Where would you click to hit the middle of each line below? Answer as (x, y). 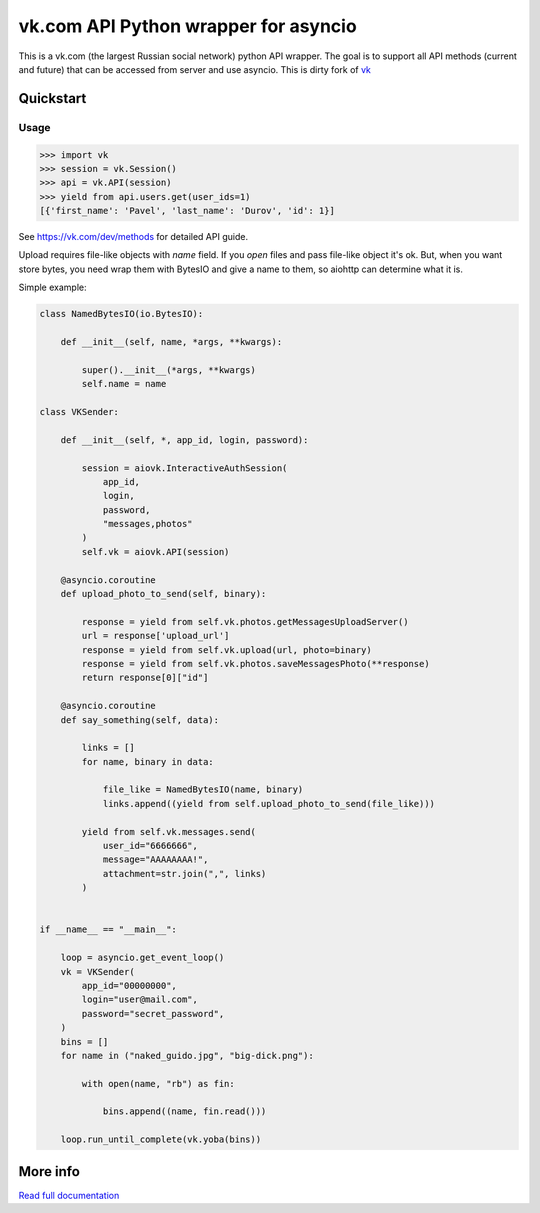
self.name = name (124, 384)
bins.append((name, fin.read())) (184, 1111)
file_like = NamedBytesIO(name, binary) (203, 789)
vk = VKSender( (97, 971)
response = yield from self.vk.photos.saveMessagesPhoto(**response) (255, 663)
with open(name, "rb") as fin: (158, 1083)
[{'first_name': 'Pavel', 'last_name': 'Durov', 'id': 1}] (187, 211)
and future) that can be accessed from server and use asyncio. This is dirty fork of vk (195, 69)
